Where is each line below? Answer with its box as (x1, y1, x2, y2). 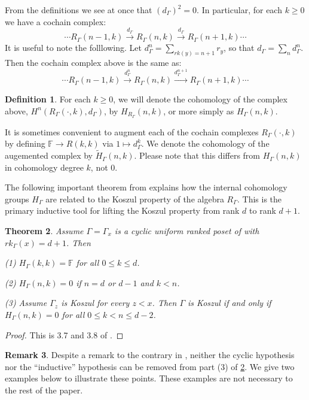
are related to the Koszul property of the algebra (45, 192, 224, 205)
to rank (249, 204, 276, 217)
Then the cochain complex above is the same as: (5, 56, 182, 69)
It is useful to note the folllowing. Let (5, 41, 142, 54)
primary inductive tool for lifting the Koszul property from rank (5, 204, 240, 217)
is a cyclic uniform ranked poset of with (114, 225, 259, 237)
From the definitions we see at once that (5, 4, 152, 16)
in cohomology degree (5, 160, 84, 173)
